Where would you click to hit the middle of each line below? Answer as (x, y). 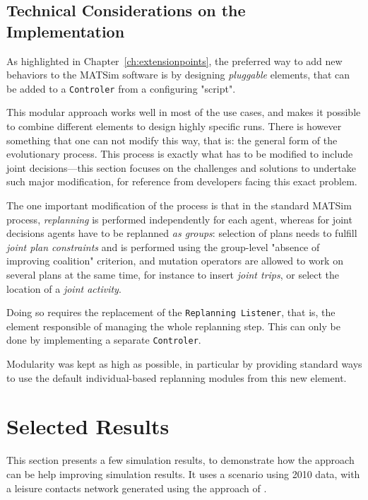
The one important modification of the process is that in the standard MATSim (179, 205)
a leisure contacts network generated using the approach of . (137, 488)
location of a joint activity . (64, 288)
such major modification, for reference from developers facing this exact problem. (182, 181)
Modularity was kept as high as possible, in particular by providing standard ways (184, 364)
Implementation (66, 31)
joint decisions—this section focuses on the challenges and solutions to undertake (181, 167)
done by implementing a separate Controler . (104, 340)
